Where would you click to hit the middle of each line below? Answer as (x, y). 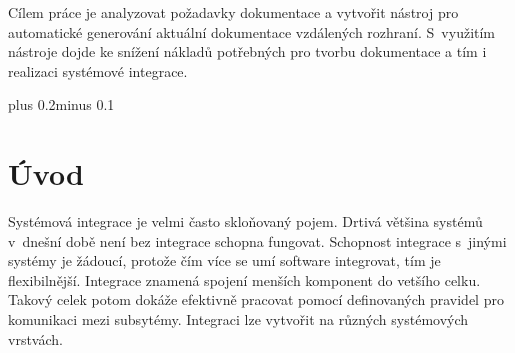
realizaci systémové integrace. (98, 70)
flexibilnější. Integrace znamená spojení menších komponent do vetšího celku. (244, 279)
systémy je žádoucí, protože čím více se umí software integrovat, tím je (224, 260)
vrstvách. (35, 338)
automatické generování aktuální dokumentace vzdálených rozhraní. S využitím (252, 31)
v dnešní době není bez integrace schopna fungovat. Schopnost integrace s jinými (257, 240)
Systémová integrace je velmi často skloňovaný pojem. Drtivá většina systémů (245, 221)
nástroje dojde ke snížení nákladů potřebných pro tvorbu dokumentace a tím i (247, 51)
